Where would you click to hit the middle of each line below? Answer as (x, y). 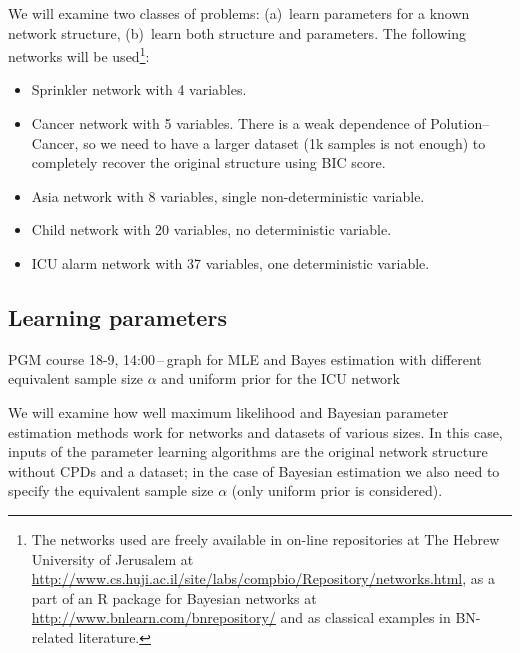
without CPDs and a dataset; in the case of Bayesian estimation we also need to (254, 470)
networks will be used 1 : (79, 54)
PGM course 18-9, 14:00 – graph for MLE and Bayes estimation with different (245, 358)
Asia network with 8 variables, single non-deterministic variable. (228, 195)
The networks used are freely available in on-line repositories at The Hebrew (265, 538)
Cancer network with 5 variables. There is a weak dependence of (228, 123)
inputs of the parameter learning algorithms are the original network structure (248, 451)
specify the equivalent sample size (111, 490)
